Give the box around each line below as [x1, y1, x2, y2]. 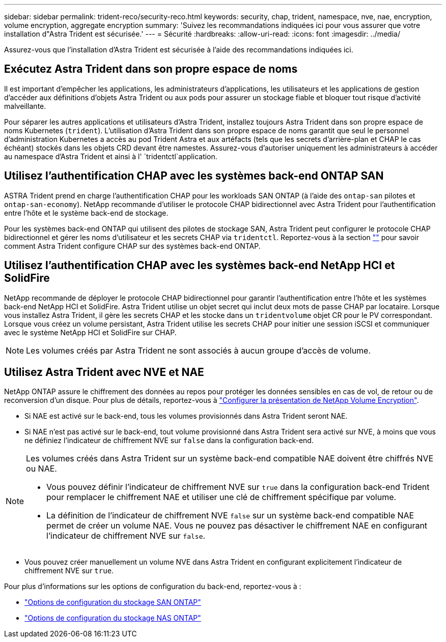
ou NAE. [26, 463, 57, 474]
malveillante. [4, 101, 46, 110]
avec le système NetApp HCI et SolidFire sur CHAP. [4, 328, 177, 337]
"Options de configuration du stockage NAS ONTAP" [24, 614, 201, 623]
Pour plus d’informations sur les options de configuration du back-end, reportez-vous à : [4, 582, 301, 591]
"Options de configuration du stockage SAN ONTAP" [24, 598, 201, 607]
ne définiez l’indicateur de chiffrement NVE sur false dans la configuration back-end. [24, 436, 314, 445]
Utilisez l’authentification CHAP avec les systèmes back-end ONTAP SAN [4, 169, 384, 183]
